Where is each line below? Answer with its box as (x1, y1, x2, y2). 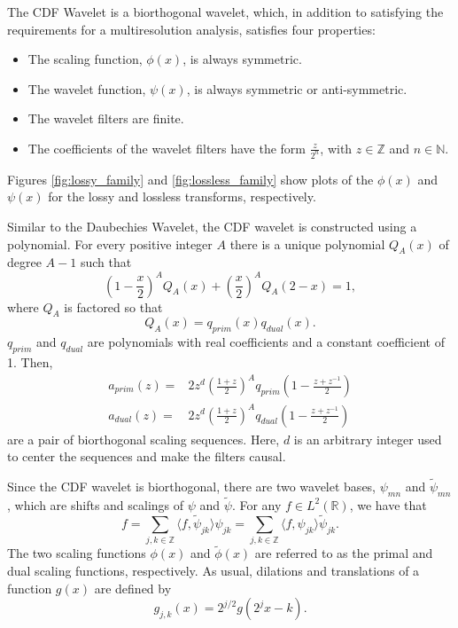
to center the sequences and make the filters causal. (7, 447, 286, 466)
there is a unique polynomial (229, 234, 385, 253)
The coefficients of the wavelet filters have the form (27, 138, 307, 157)
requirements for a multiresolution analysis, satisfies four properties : (7, 20, 376, 38)
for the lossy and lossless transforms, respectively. (48, 187, 316, 206)
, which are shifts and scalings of (7, 495, 184, 514)
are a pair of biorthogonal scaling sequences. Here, (7, 429, 280, 448)
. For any (231, 495, 282, 514)
